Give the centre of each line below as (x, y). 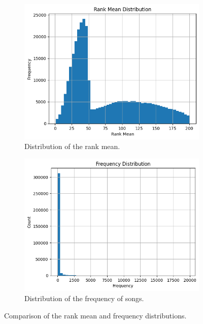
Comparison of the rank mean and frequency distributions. (95, 315)
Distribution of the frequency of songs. (84, 298)
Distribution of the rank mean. (72, 146)
